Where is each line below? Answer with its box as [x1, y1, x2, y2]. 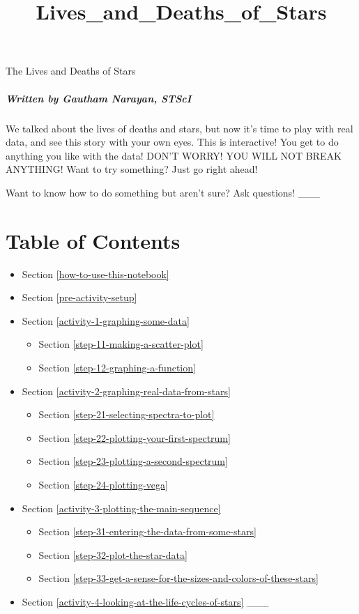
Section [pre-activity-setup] [22, 290, 137, 305]
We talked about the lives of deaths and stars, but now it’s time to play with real [6, 121, 353, 135]
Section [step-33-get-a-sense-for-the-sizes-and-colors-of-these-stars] [38, 571, 319, 585]
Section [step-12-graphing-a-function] [38, 360, 196, 374]
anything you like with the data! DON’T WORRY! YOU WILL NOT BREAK [6, 148, 342, 162]
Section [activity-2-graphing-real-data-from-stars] [22, 383, 231, 398]
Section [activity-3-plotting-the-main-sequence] [22, 500, 221, 515]
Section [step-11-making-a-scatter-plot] [38, 337, 204, 351]
